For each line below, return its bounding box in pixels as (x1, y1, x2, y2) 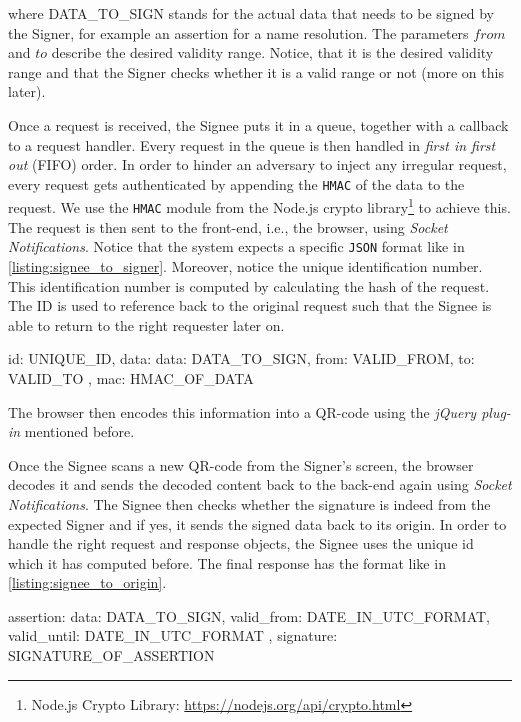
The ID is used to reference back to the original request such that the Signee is (8, 295, 492, 316)
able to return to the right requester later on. (8, 314, 285, 335)
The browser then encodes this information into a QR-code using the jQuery (8, 401, 477, 422)
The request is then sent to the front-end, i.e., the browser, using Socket (8, 216, 448, 237)
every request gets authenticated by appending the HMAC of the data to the (8, 173, 465, 194)
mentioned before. (24, 421, 135, 442)
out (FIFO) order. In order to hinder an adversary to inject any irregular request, (8, 154, 507, 175)
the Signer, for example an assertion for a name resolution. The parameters (8, 22, 469, 43)
